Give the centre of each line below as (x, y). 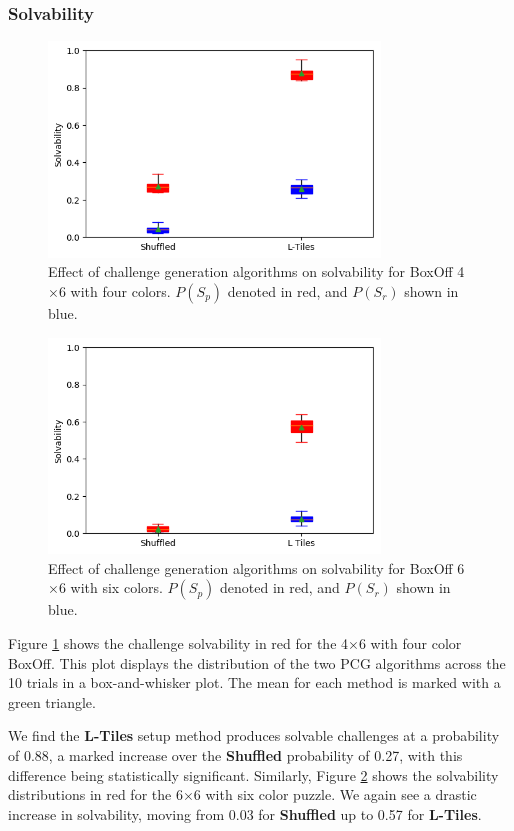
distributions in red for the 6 (95, 794)
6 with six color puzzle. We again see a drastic (335, 794)
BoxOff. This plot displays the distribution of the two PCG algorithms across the (257, 662)
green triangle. (52, 701)
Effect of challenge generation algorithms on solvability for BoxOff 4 (256, 271)
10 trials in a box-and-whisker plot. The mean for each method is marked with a (254, 682)
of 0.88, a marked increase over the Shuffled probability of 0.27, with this (235, 754)
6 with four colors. (114, 290)
